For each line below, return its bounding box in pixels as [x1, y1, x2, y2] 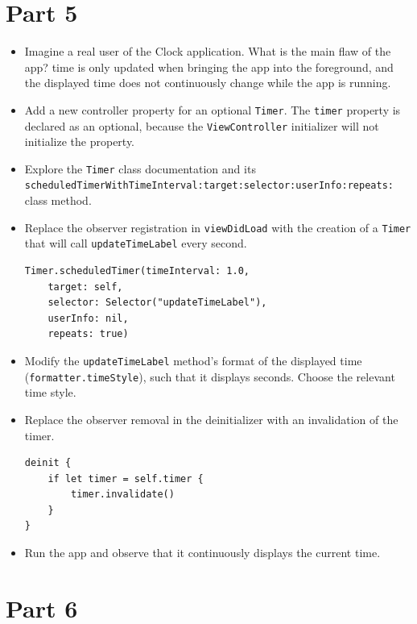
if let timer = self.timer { [47, 472, 204, 485]
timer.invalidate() [71, 489, 175, 501]
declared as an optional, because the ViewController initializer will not [24, 117, 379, 134]
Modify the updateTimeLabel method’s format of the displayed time [24, 352, 362, 368]
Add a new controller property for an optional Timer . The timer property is [24, 101, 401, 118]
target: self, [47, 281, 123, 293]
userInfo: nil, [47, 312, 129, 324]
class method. [24, 192, 92, 209]
